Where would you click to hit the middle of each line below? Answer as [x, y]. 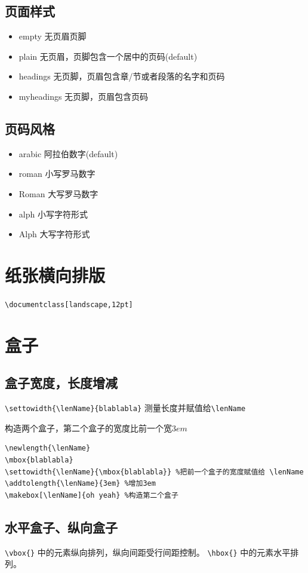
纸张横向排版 [55, 275]
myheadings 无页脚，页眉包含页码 [84, 96]
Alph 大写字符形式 [54, 234]
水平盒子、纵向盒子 [61, 527]
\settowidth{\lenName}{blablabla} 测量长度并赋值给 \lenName [125, 408]
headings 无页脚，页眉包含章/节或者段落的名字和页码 [122, 76]
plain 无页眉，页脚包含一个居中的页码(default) [108, 56]
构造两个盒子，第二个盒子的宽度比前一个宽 [88, 428]
